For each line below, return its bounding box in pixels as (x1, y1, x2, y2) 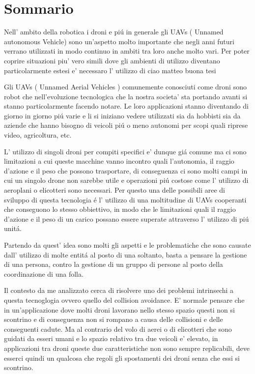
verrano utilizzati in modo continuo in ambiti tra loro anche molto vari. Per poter (4, 46, 250, 56)
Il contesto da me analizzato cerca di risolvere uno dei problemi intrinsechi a (4, 285, 234, 295)
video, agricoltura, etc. (4, 130, 72, 140)
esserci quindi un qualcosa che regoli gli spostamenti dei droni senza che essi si (4, 352, 240, 363)
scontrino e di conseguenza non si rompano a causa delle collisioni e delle (4, 314, 223, 324)
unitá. (4, 223, 22, 233)
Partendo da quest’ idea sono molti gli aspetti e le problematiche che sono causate (4, 240, 251, 250)
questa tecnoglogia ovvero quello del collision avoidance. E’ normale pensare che (4, 294, 245, 305)
